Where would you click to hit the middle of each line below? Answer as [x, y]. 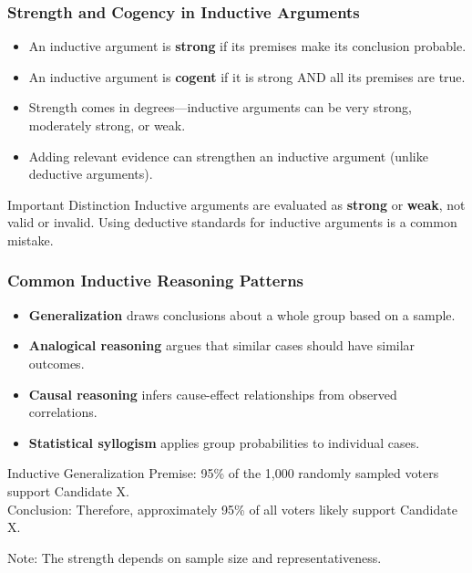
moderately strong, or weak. [107, 125]
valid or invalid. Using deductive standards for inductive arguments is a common [232, 222]
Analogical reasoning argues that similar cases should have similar [222, 345]
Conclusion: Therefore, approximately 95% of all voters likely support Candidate [232, 509]
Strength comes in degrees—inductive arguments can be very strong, [220, 107]
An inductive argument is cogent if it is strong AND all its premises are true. [247, 76]
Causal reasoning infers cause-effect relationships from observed [213, 394]
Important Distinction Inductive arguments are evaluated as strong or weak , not [236, 204]
